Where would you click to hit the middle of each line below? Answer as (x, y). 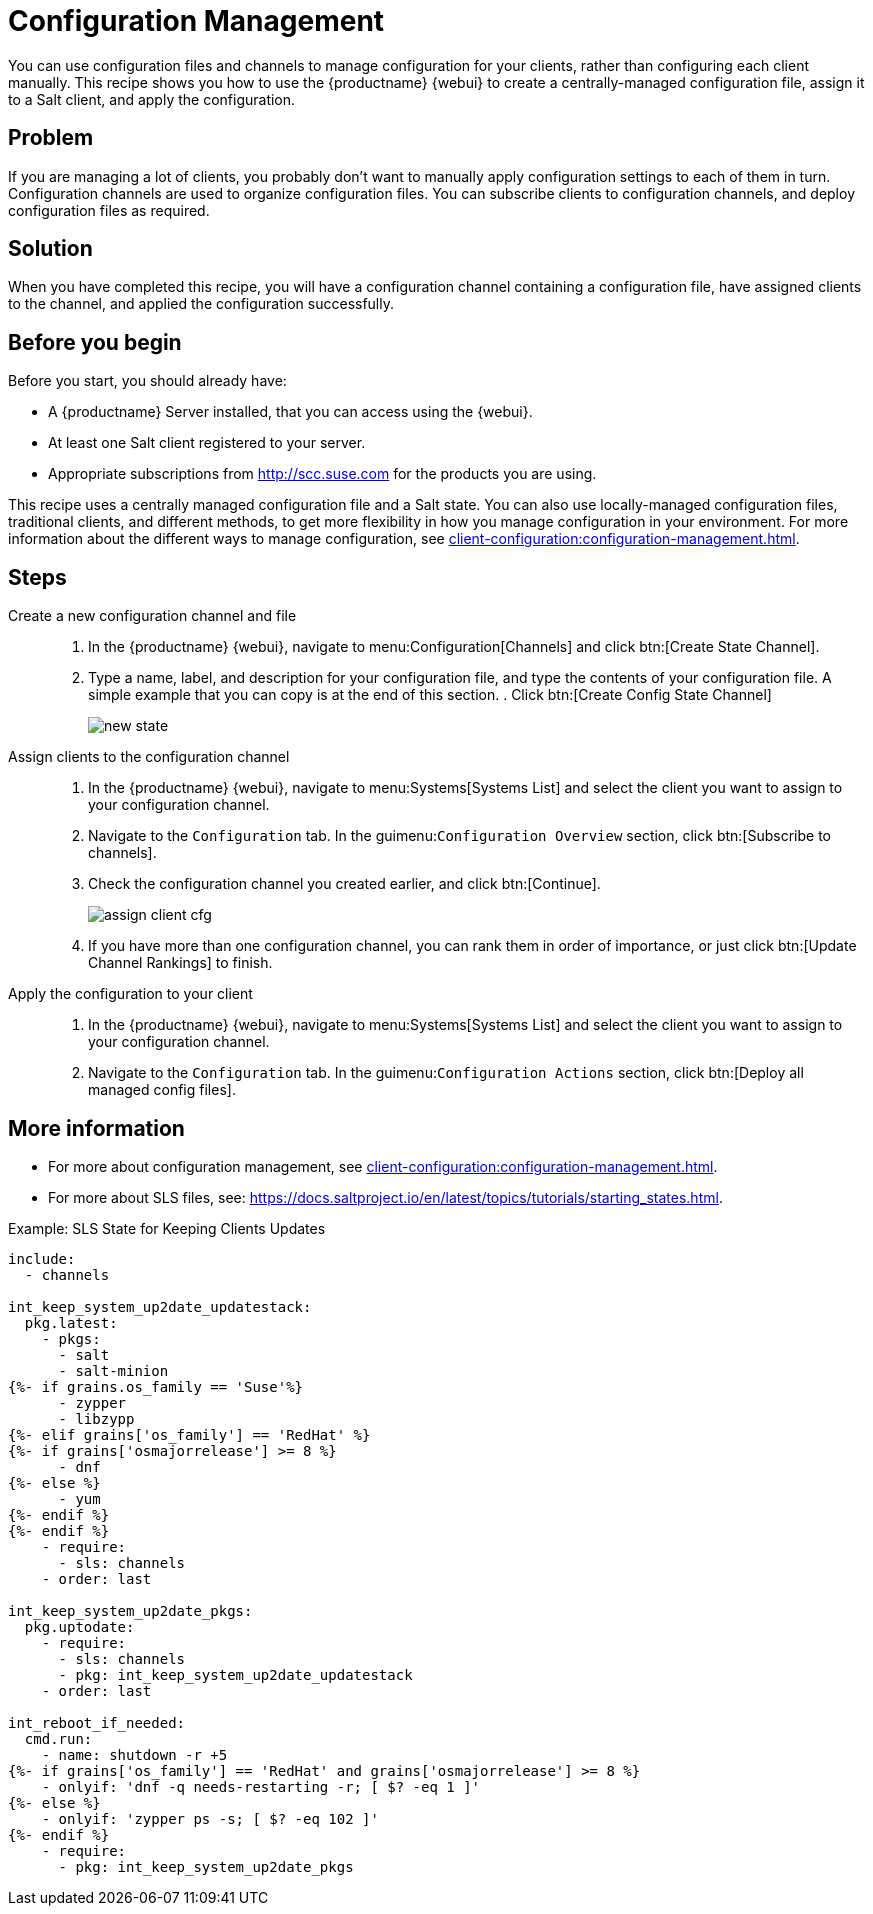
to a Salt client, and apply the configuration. (152, 99)
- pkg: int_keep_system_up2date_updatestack (235, 1674)
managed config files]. (162, 1090)
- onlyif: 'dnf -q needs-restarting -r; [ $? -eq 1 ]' (261, 1786)
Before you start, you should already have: (147, 381)
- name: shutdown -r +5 (134, 1754)
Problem (51, 138)
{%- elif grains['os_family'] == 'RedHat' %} (189, 1434)
